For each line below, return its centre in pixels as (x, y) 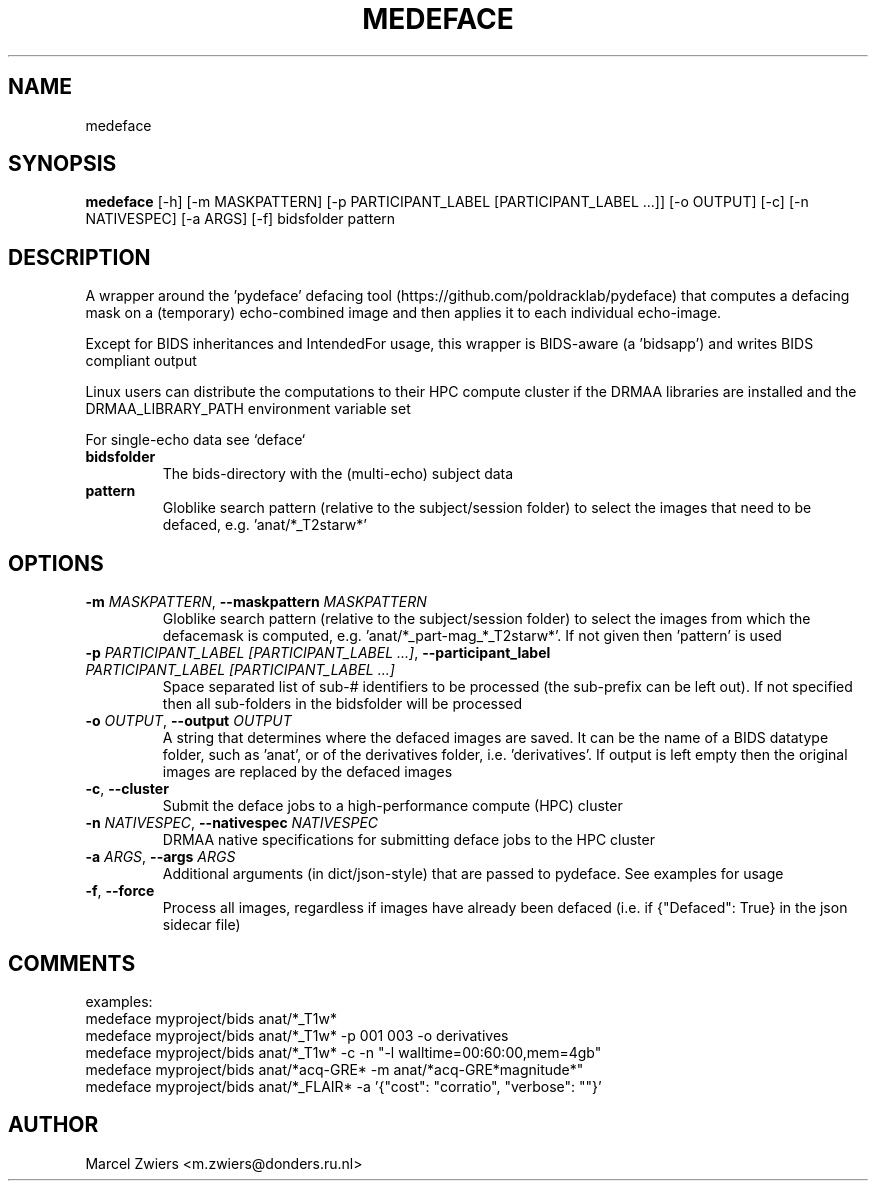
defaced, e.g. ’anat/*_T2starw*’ (264, 525)
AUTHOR (53, 1125)
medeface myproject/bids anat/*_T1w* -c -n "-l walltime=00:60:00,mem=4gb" (343, 1052)
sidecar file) (201, 925)
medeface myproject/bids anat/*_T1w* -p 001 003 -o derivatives (297, 1035)
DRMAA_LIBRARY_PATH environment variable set (248, 409)
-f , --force (120, 891)
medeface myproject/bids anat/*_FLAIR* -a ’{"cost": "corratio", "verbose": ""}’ (343, 1086)
